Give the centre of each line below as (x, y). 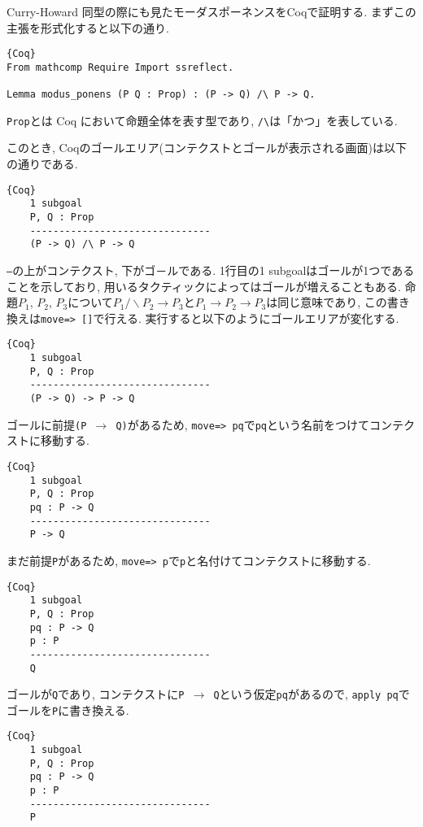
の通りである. (42, 164)
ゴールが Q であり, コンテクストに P (96, 694)
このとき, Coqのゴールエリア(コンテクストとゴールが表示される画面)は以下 (207, 148)
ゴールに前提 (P (47, 424)
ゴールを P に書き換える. (68, 709)
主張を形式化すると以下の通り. (88, 27)
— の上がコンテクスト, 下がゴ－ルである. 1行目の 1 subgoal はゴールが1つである (211, 270)
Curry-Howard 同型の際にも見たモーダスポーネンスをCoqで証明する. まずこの (211, 11)
